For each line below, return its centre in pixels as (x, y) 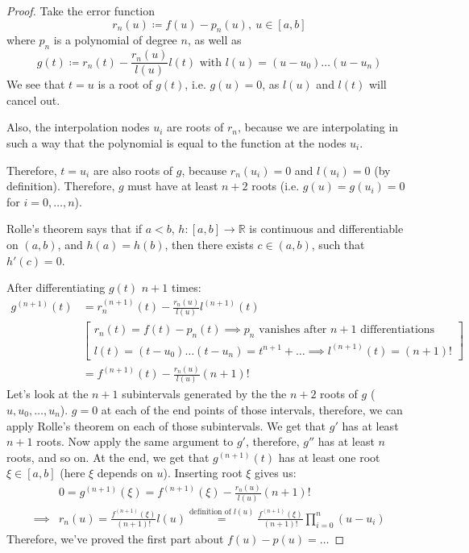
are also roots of (133, 170)
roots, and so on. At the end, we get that (108, 457)
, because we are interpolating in (318, 127)
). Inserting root (203, 473)
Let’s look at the (48, 394)
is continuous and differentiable (326, 229)
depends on (125, 473)
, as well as (214, 40)
